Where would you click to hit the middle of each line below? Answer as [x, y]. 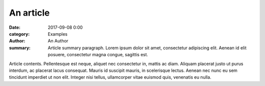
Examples [58, 34]
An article [29, 13]
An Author [58, 41]
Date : [15, 27]
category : [19, 34]
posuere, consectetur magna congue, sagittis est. [98, 55]
